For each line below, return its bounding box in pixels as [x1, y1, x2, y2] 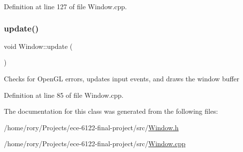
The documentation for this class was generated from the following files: [4, 106, 218, 116]
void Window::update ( [4, 41, 73, 51]
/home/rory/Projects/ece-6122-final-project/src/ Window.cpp [4, 138, 186, 149]
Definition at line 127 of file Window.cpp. [4, 1, 127, 11]
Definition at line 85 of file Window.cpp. [4, 90, 124, 100]
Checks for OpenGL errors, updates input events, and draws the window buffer [4, 74, 240, 83]
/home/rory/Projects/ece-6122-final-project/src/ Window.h [4, 122, 179, 132]
